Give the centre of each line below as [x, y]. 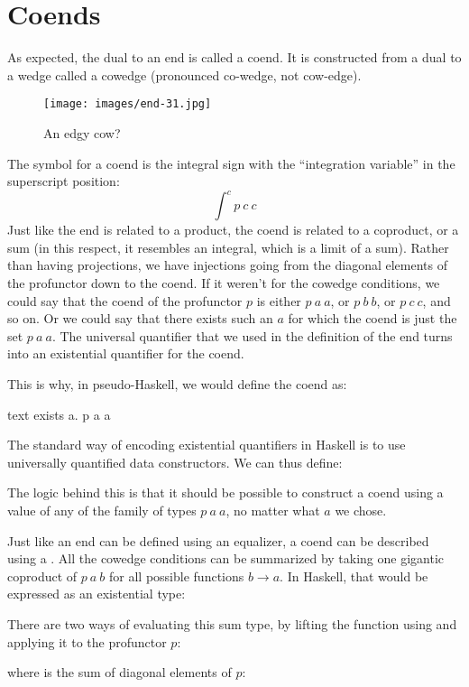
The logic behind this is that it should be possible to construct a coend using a [225, 492]
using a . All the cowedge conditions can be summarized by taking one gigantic [226, 558]
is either [279, 300]
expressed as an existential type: [97, 594]
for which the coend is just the [372, 318]
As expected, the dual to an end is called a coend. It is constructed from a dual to [234, 57]
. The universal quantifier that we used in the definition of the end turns [252, 335]
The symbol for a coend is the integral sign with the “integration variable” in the [231, 163]
